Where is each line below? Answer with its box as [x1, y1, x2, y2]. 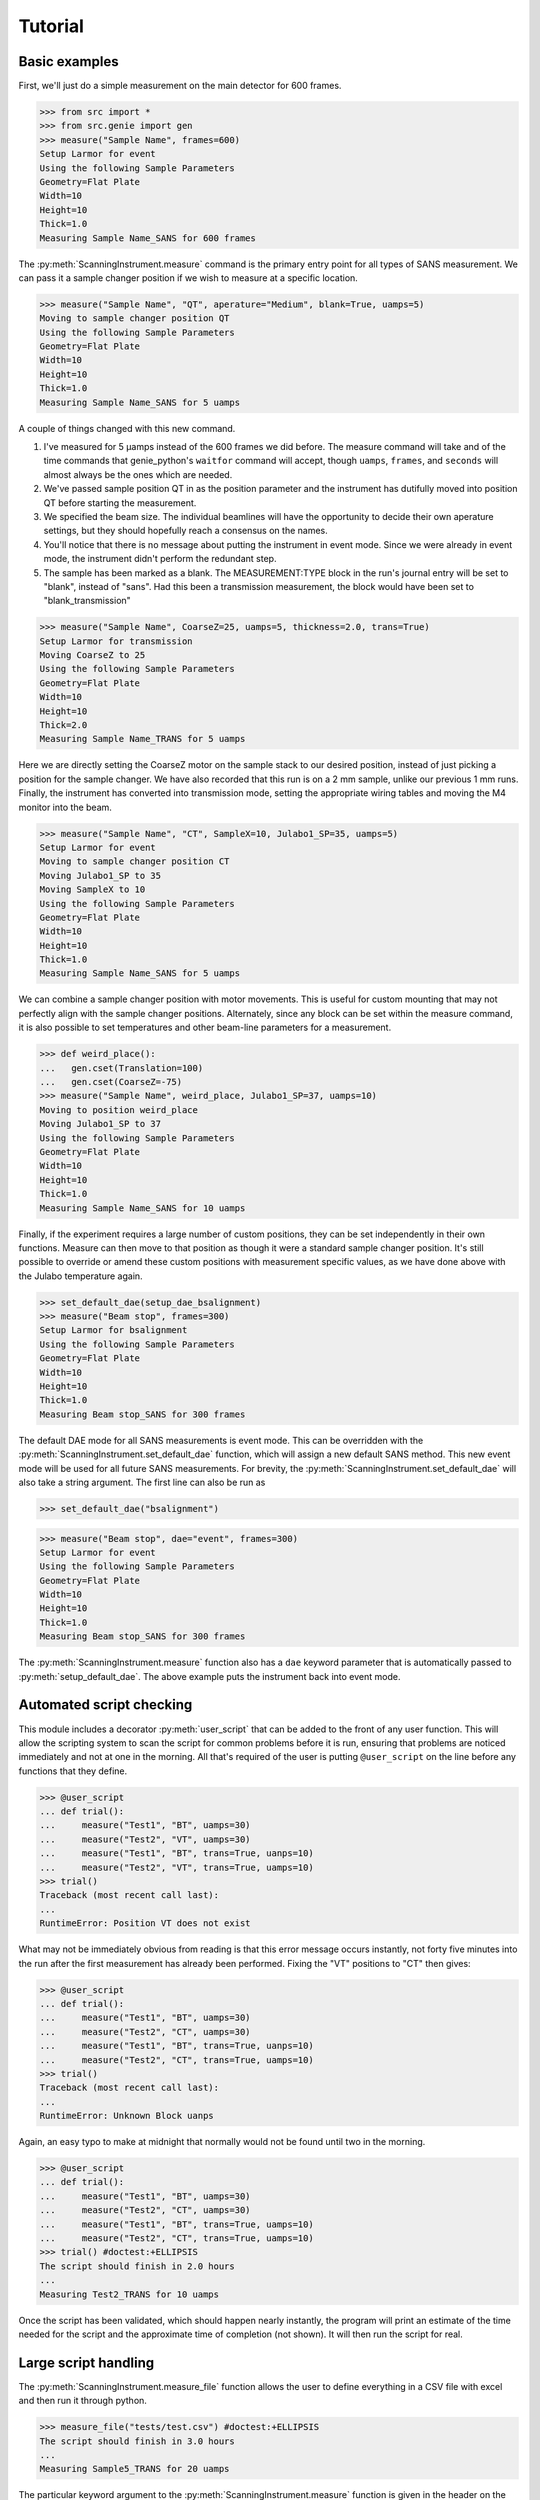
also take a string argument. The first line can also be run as [18, 1476, 266, 1488]
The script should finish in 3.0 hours [39, 2435, 235, 2447]
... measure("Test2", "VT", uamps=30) [39, 1833, 251, 1845]
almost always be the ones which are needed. [43, 468, 233, 480]
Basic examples [18, 53, 119, 70]
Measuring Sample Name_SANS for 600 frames [39, 232, 257, 244]
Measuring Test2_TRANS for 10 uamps [39, 2288, 220, 2300]
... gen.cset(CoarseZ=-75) [39, 1076, 183, 1088]
